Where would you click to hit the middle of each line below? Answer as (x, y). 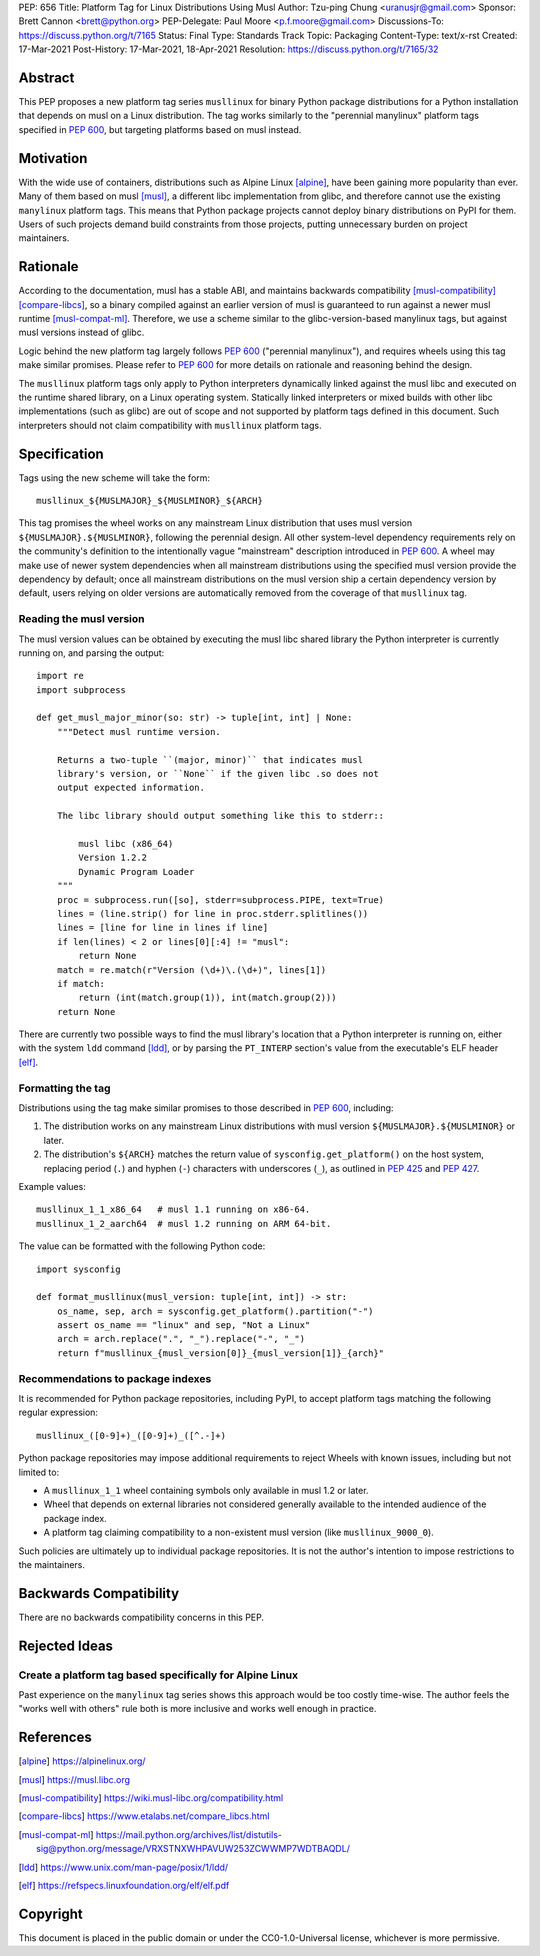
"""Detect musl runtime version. (139, 731)
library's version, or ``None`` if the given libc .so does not (217, 774)
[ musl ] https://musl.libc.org (74, 1779)
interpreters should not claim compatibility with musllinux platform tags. (170, 425)
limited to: (39, 1472)
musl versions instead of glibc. (81, 332)
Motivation (53, 158)
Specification (61, 453)
